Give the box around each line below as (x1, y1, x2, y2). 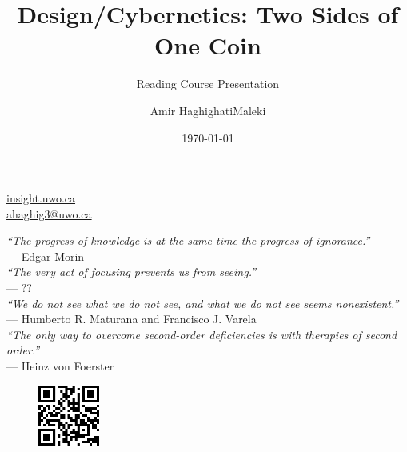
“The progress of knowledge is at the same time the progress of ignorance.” (6, 232, 370, 249)
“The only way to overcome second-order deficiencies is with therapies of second (6, 326, 397, 342)
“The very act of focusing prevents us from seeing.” (6, 263, 257, 280)
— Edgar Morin (6, 247, 85, 264)
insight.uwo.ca (6, 190, 76, 206)
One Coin (154, 29, 261, 62)
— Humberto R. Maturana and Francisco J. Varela (6, 310, 257, 327)
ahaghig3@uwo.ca (6, 205, 92, 222)
